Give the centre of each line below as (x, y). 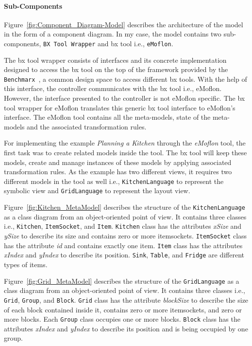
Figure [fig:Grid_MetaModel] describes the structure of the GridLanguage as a (122, 281)
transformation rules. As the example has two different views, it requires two (118, 172)
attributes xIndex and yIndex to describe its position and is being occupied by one (126, 328)
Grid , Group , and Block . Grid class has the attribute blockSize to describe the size (126, 300)
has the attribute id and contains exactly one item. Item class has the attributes (123, 245)
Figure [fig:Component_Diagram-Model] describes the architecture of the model (124, 24)
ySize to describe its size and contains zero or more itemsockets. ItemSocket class (126, 236)
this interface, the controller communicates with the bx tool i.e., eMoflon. (113, 88)
